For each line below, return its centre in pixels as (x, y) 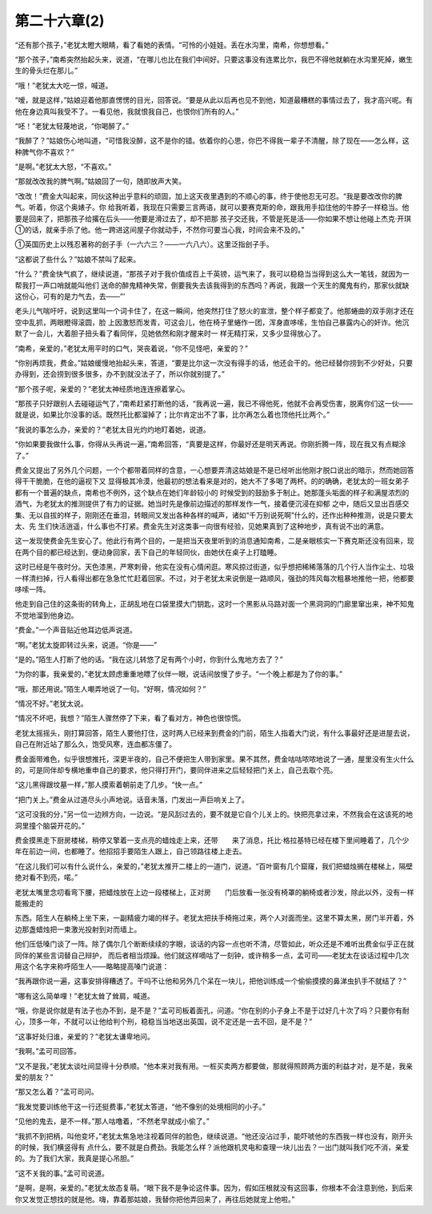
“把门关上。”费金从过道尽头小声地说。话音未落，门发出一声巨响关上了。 (132, 799)
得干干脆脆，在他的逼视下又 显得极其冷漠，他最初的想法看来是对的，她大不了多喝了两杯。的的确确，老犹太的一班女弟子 (212, 482)
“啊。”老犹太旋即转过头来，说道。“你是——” (86, 644)
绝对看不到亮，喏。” (46, 877)
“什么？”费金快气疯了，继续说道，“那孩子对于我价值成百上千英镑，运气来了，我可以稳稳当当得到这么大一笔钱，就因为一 (212, 274)
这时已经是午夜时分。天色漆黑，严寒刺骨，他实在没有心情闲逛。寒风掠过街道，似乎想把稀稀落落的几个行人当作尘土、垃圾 (214, 567)
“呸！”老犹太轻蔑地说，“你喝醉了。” (72, 126)
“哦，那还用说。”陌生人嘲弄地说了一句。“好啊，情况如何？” (110, 688)
